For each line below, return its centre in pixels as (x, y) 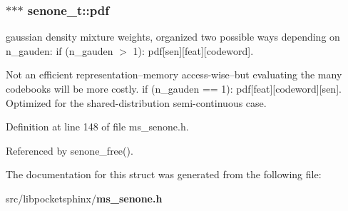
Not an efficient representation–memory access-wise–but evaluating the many (174, 74)
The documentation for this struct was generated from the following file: (164, 174)
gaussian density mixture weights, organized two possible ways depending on (173, 37)
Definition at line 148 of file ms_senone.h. (97, 127)
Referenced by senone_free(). (70, 150)
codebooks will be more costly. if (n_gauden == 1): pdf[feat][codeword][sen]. (174, 88)
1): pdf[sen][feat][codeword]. (193, 50)
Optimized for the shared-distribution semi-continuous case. (136, 102)
